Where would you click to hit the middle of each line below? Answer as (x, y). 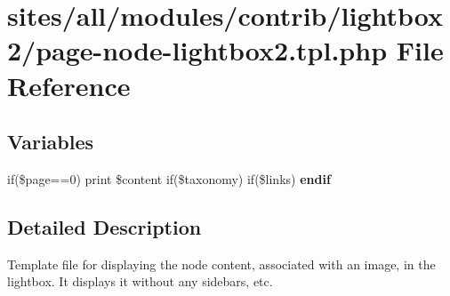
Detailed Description (104, 226)
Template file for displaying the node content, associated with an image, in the (221, 264)
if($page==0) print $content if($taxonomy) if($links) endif (169, 178)
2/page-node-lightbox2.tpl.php (197, 50)
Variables (51, 142)
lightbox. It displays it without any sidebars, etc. (140, 281)
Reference (69, 85)
